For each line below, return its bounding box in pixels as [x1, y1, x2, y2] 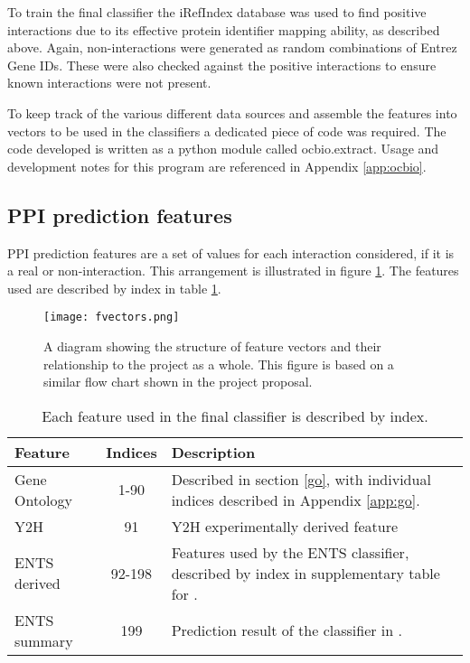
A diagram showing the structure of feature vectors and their [43, 336, 381, 355]
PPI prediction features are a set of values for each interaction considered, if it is [7, 243, 455, 262]
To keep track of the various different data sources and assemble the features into [7, 103, 457, 122]
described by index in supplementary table [171, 562, 440, 584]
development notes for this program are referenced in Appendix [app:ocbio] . [7, 156, 427, 175]
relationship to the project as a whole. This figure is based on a [43, 354, 394, 373]
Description [171, 441, 256, 462]
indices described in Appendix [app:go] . [171, 489, 420, 510]
